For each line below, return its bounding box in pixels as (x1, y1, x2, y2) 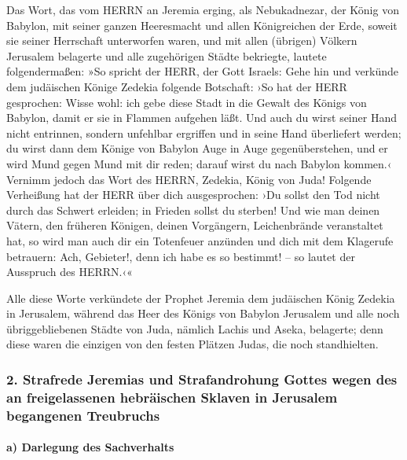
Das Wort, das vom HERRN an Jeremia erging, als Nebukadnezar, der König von (6, 2, 399, 17)
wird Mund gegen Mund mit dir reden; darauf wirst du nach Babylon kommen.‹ (6, 155, 392, 171)
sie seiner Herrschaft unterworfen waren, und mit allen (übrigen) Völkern (6, 32, 357, 49)
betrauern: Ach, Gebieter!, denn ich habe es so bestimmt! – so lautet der (6, 248, 355, 264)
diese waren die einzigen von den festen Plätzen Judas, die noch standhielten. (6, 336, 379, 352)
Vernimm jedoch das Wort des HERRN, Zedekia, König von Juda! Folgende (6, 171, 372, 187)
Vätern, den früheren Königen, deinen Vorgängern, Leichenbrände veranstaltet (6, 217, 383, 234)
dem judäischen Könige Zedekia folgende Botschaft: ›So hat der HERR (6, 78, 347, 94)
